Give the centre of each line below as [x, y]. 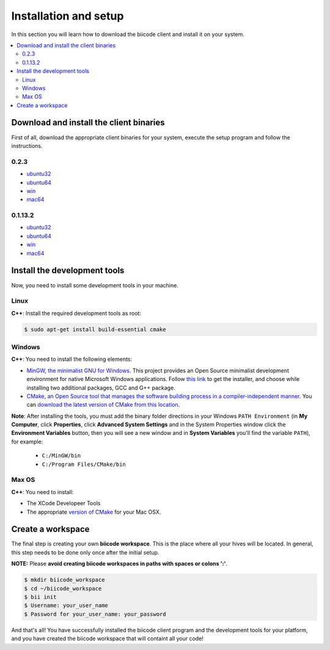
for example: [27, 441]
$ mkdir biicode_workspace [64, 580]
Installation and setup [68, 16]
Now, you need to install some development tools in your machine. [95, 285]
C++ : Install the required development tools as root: [76, 313]
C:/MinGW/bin [61, 456]
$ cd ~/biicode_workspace [63, 588]
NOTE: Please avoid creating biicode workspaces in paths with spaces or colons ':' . [119, 564]
